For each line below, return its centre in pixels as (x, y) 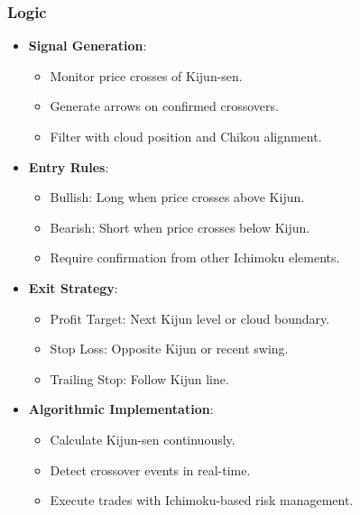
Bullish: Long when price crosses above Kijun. (177, 197)
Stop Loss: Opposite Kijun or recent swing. (169, 349)
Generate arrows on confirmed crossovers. (164, 106)
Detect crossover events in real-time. (150, 469)
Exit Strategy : (73, 287)
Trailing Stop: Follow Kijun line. (139, 378)
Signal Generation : (88, 46)
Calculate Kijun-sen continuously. (143, 439)
